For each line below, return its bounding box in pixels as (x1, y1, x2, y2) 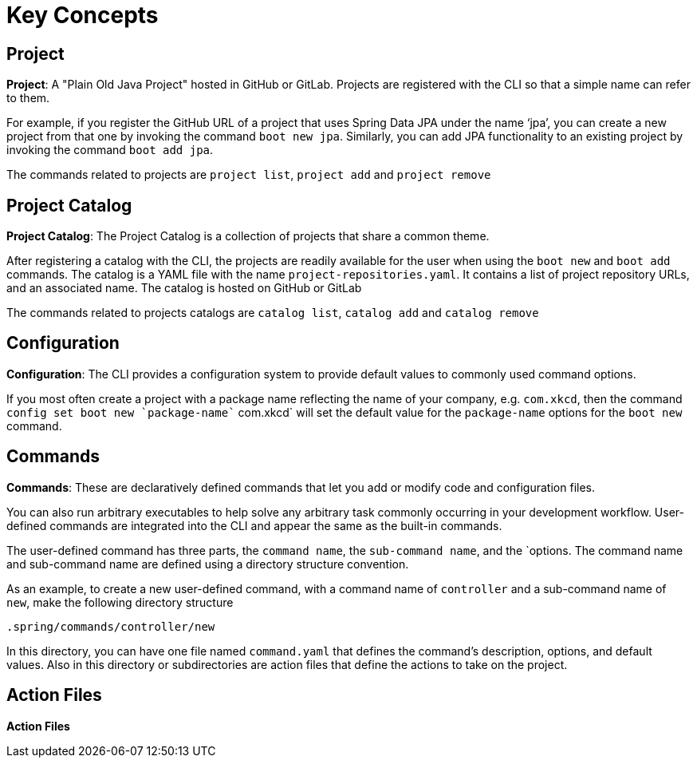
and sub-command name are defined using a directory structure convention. (6, 556, 409, 571)
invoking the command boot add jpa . (6, 143, 214, 157)
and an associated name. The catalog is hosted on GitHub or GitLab (6, 281, 362, 295)
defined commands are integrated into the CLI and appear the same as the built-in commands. (6, 518, 502, 532)
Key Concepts (6, 2, 159, 29)
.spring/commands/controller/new (6, 620, 215, 633)
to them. (6, 91, 50, 105)
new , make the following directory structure (6, 595, 234, 609)
